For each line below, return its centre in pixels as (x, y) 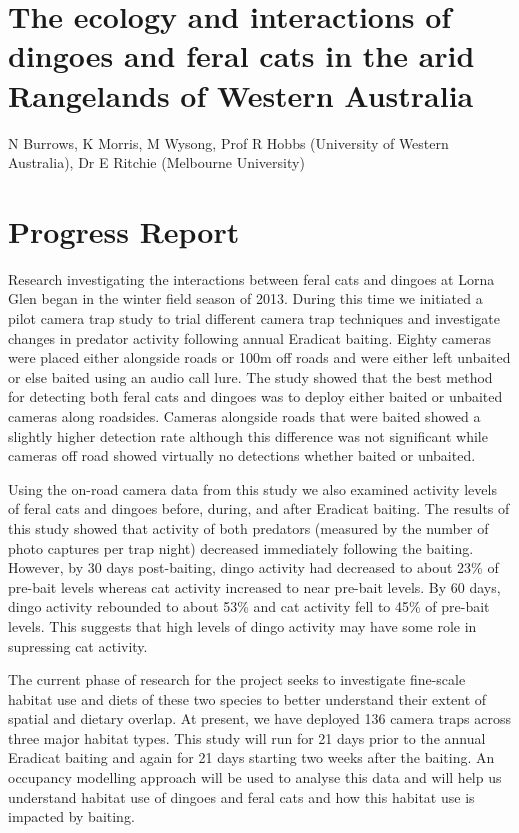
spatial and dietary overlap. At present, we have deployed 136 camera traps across (260, 718)
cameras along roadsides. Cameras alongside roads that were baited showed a (244, 415)
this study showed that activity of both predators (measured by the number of (248, 527)
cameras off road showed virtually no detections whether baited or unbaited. (242, 455)
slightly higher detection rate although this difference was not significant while (248, 435)
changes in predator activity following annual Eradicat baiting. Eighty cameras (249, 337)
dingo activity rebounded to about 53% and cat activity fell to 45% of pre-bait (249, 606)
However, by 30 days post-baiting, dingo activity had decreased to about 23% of (253, 567)
